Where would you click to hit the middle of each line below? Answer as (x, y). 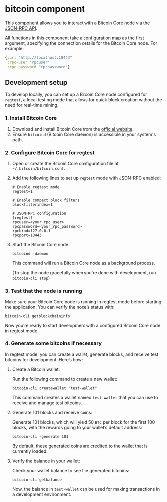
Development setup (36, 83)
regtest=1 (23, 191)
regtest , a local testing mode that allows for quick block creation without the (83, 100)
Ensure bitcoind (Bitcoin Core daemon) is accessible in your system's (84, 134)
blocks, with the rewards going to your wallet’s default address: (77, 427)
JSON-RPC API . (21, 28)
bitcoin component (45, 9)
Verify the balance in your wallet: (46, 461)
